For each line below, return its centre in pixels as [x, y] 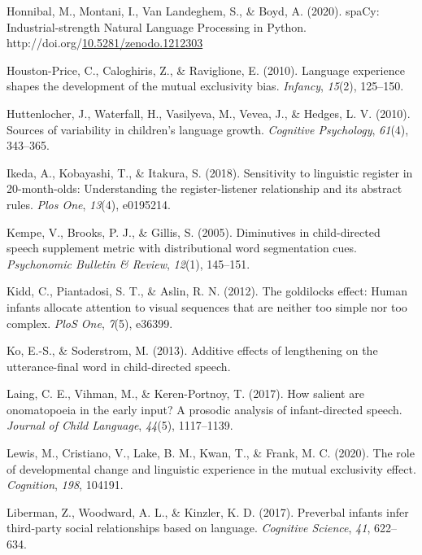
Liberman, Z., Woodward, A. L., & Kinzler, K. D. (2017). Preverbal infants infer [208, 511]
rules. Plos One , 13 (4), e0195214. [89, 204]
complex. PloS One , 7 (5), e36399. [90, 323]
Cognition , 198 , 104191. [65, 485]
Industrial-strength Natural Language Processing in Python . [157, 26]
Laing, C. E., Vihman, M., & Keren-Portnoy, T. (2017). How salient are [185, 393]
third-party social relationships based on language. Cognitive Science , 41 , [189, 528]
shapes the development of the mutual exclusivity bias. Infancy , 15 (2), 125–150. [205, 86]
